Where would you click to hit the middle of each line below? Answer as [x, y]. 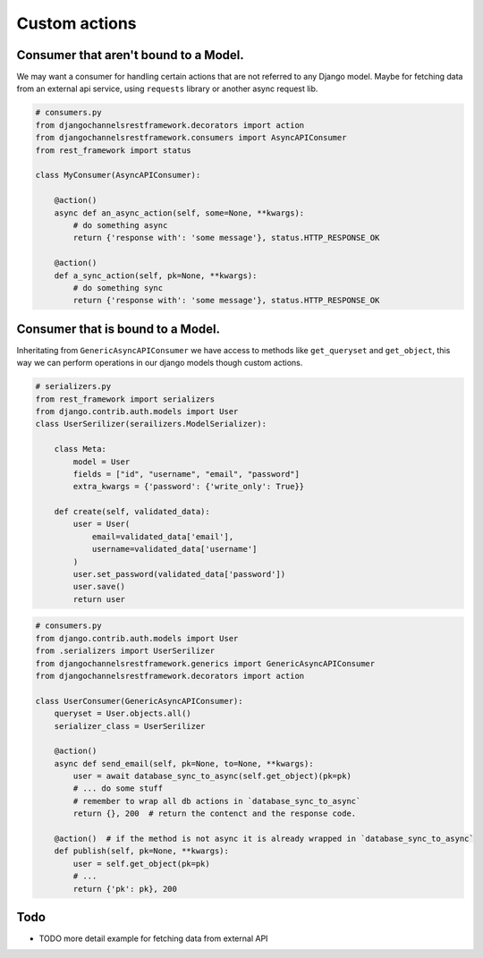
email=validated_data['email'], [163, 536]
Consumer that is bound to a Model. [119, 329]
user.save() [99, 587]
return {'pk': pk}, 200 [125, 889]
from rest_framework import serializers [125, 399]
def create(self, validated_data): [132, 512]
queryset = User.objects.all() [123, 714]
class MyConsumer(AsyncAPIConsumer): [118, 175]
